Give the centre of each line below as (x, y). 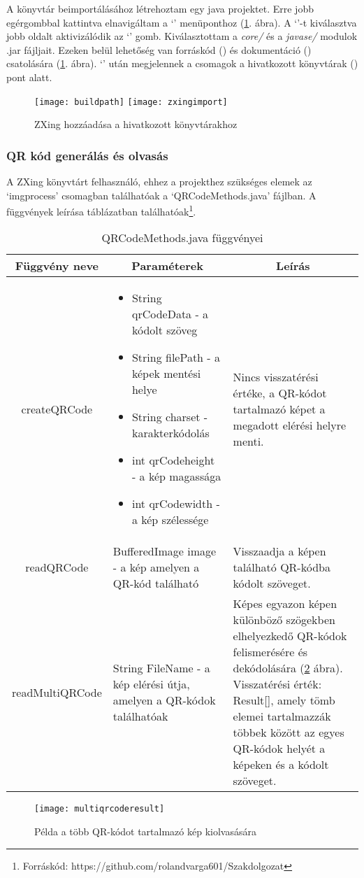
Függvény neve (57, 266)
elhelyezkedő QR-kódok (290, 636)
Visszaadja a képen (279, 551)
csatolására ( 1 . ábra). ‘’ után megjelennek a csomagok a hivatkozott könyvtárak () (182, 63)
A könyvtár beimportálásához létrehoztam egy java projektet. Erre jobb (160, 8)
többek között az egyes (289, 732)
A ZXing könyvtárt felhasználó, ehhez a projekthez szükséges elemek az (159, 182)
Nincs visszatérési (276, 376)
